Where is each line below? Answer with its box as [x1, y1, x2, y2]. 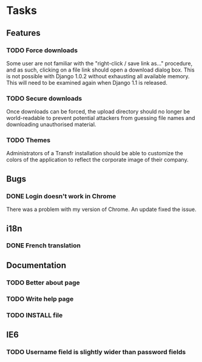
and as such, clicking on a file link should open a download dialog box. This [6, 66, 195, 73]
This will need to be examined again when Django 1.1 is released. [6, 79, 168, 86]
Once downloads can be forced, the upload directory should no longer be [6, 108, 190, 115]
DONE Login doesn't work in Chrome [6, 192, 116, 200]
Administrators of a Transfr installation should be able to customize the [6, 150, 184, 157]
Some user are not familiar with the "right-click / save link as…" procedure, [6, 59, 193, 67]
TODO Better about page [6, 278, 80, 287]
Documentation [6, 260, 67, 270]
